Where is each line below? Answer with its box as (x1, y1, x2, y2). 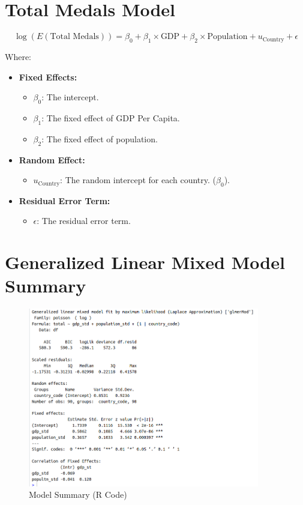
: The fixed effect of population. (41, 132, 158, 145)
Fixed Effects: (19, 70, 77, 83)
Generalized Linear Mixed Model (5, 250, 285, 274)
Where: (5, 50, 31, 62)
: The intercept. (41, 91, 99, 103)
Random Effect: (19, 153, 85, 166)
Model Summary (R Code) (29, 488, 127, 501)
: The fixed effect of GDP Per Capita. (41, 111, 180, 124)
